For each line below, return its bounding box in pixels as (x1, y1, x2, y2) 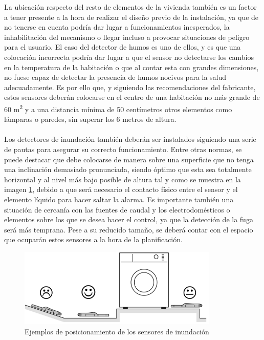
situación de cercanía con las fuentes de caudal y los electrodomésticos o (4, 204, 230, 215)
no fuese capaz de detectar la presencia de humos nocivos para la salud (4, 72, 227, 82)
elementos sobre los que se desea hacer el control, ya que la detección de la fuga (4, 214, 253, 225)
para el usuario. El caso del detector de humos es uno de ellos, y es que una (4, 41, 241, 52)
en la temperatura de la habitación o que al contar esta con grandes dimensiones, (4, 61, 259, 72)
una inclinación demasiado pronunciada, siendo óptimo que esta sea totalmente (4, 164, 252, 175)
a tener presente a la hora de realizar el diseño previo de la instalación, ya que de (4, 11, 259, 22)
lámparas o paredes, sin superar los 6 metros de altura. (4, 114, 177, 124)
